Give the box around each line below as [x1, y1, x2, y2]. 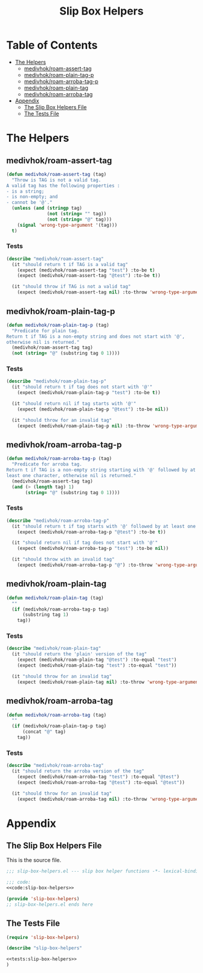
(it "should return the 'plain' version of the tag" [11, 651, 147, 657]
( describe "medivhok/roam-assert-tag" [6, 256, 104, 262]
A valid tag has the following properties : [6, 182, 120, 189]
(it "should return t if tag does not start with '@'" [11, 384, 153, 390]
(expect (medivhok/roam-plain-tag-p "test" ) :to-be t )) [17, 390, 161, 396]
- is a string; [6, 188, 45, 195]
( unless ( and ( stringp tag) [11, 205, 83, 212]
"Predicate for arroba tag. [11, 461, 83, 467]
